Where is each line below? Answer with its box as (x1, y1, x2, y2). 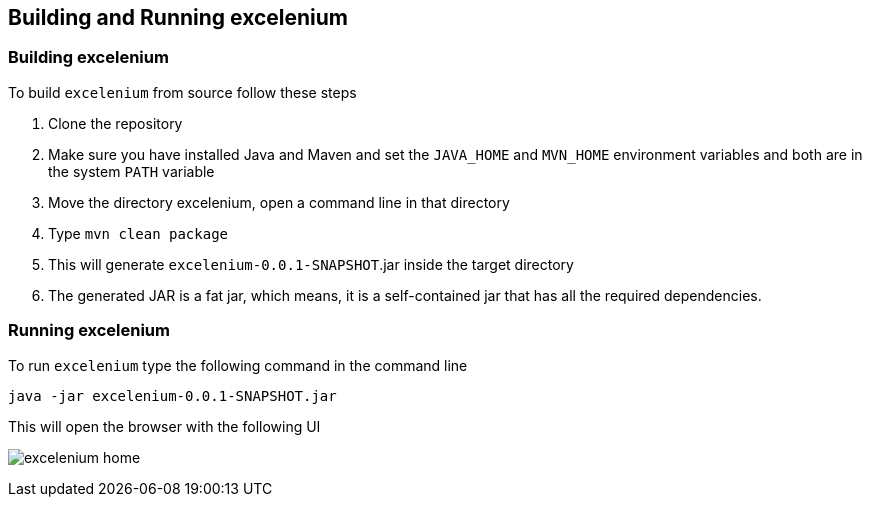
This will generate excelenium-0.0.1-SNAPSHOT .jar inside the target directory (48, 255, 574, 273)
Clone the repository (48, 114, 183, 132)
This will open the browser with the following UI (8, 417, 321, 435)
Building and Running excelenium (8, 5, 349, 30)
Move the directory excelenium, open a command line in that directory (48, 193, 510, 211)
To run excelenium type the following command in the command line (8, 356, 468, 374)
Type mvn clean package (48, 224, 228, 242)
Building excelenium (8, 47, 169, 68)
